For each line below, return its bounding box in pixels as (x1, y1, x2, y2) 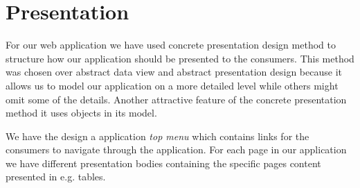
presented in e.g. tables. (6, 169, 106, 184)
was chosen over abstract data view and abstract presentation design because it (6, 65, 342, 79)
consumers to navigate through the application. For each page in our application (6, 142, 347, 157)
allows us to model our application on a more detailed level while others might (6, 78, 339, 92)
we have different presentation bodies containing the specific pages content (6, 155, 321, 170)
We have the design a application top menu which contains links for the (6, 128, 309, 143)
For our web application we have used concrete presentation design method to (6, 37, 336, 52)
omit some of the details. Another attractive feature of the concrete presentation (6, 92, 347, 106)
